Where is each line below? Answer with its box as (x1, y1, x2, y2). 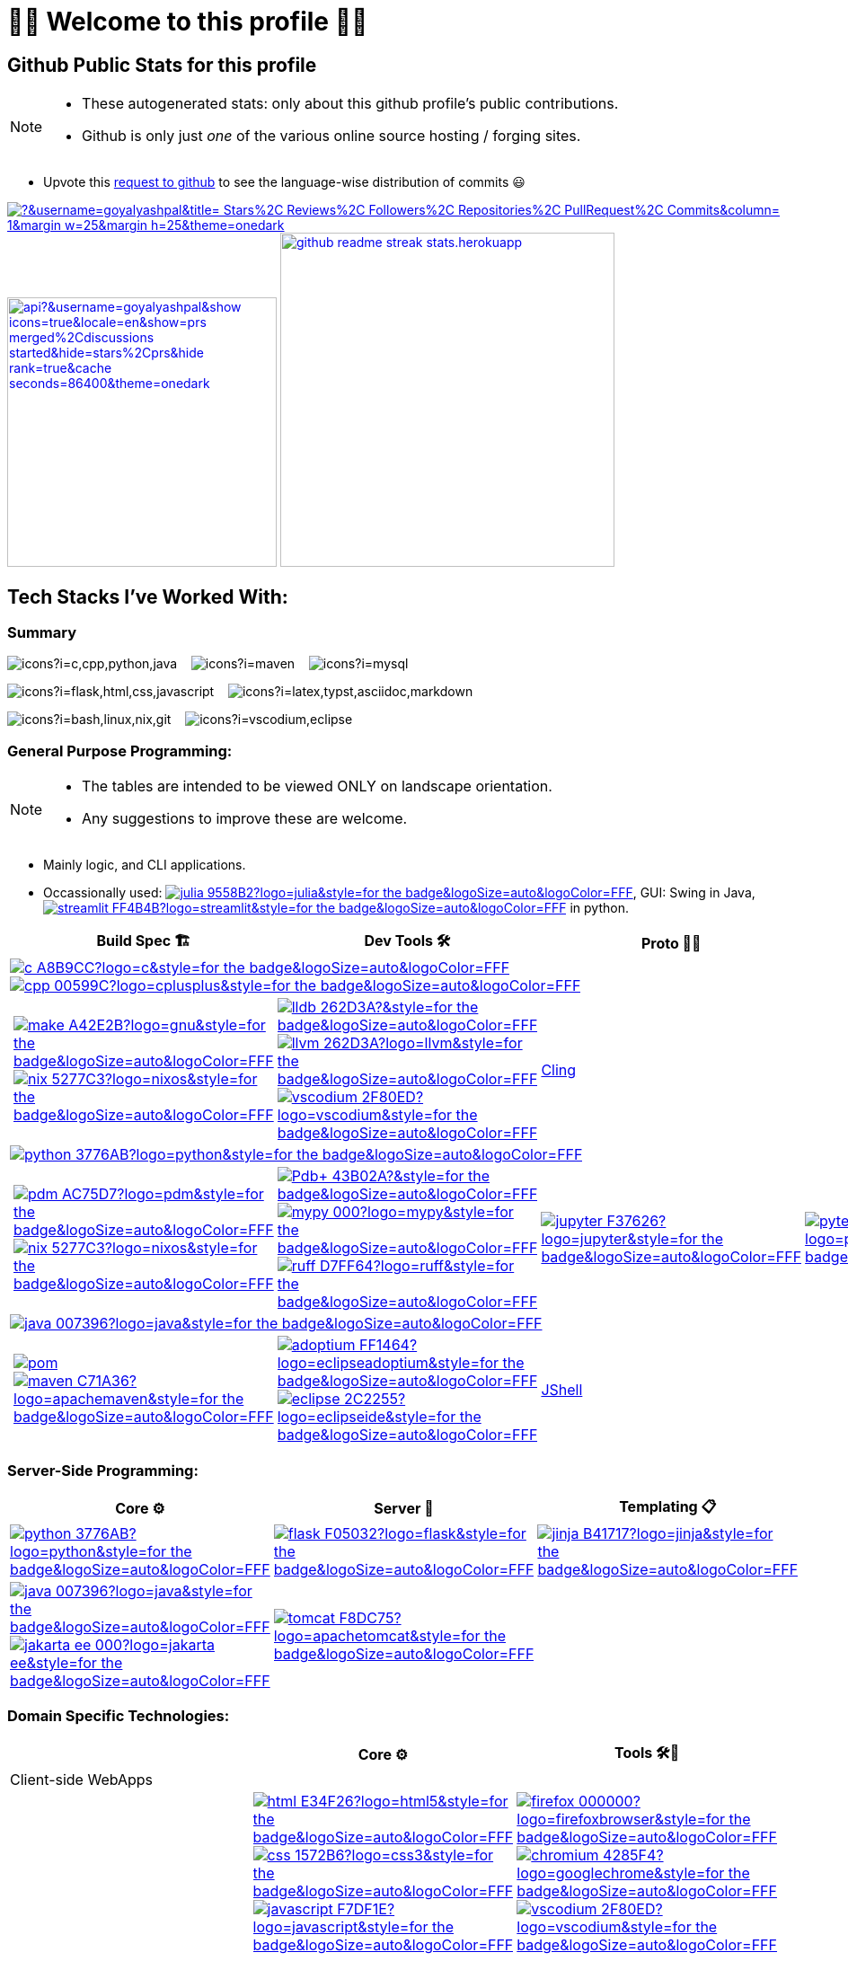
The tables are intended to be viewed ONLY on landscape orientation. (82, 777, 552, 796)
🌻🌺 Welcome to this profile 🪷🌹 (7, 6, 368, 37)
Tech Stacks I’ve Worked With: (7, 585, 288, 608)
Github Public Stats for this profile (7, 53, 317, 76)
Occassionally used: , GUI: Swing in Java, (43, 885, 755, 901)
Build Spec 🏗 (96, 932, 191, 950)
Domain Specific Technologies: (7, 1707, 230, 1726)
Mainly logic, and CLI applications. (43, 857, 246, 873)
